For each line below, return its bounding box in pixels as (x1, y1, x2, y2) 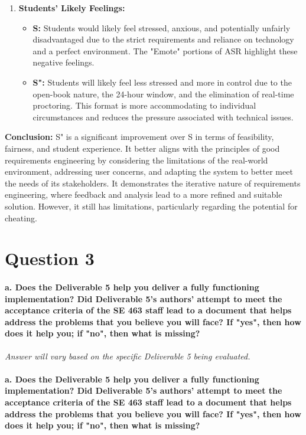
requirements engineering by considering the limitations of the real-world (5, 153, 268, 166)
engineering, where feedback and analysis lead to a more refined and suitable (5, 188, 282, 201)
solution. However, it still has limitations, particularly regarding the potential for (5, 199, 298, 212)
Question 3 (5, 246, 95, 270)
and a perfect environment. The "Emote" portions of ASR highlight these (32, 44, 298, 57)
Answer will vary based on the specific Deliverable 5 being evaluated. (5, 349, 250, 362)
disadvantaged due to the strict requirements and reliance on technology (32, 33, 294, 45)
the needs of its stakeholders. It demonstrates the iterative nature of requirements (5, 176, 301, 189)
